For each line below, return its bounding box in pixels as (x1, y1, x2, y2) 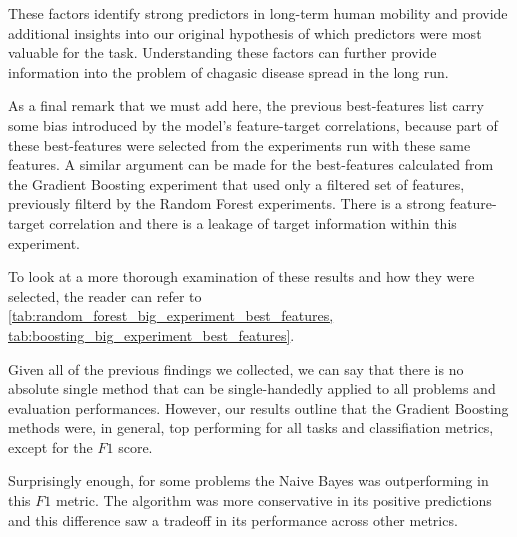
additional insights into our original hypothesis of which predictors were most (8, 22, 482, 43)
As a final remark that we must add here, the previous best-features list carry (8, 95, 484, 116)
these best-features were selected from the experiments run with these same (8, 134, 471, 155)
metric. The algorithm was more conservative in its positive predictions (55, 490, 492, 511)
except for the (8, 436, 93, 457)
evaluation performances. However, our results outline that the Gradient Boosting (8, 397, 509, 418)
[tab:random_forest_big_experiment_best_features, (8, 305, 334, 326)
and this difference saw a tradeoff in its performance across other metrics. (8, 509, 458, 530)
